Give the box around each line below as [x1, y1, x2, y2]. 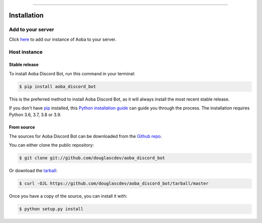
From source [9, 124, 35, 130]
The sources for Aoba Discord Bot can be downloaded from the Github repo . [9, 133, 162, 139]
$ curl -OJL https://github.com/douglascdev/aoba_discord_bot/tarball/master [19, 181, 209, 187]
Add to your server [9, 26, 54, 33]
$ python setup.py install [19, 206, 83, 212]
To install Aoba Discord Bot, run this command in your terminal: [9, 70, 135, 76]
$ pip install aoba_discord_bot [19, 84, 97, 89]
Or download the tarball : [9, 168, 58, 173]
